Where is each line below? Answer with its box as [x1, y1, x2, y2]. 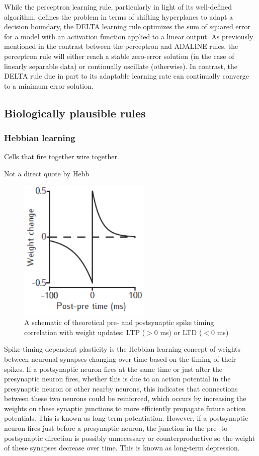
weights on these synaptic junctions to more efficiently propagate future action [4, 403, 246, 413]
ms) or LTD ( [160, 327, 202, 337]
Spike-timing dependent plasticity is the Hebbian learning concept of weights [4, 344, 241, 354]
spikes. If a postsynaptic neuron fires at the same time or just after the [4, 363, 222, 374]
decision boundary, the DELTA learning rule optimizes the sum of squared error [4, 21, 251, 32]
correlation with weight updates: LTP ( [24, 327, 145, 337]
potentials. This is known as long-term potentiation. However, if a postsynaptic [4, 413, 248, 423]
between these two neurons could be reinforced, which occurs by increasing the [4, 393, 246, 404]
